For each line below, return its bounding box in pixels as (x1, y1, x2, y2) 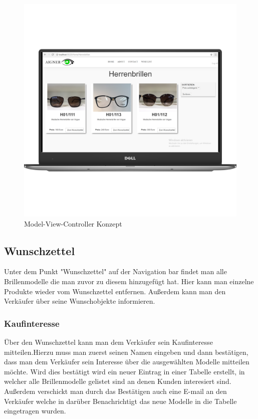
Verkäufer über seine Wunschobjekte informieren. (4, 296, 155, 306)
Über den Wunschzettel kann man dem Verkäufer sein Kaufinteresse (4, 336, 213, 347)
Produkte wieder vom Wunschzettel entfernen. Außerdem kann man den (4, 286, 226, 296)
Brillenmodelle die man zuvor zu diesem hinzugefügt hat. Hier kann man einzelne (4, 276, 254, 286)
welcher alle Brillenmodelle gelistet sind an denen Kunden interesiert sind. (4, 376, 231, 386)
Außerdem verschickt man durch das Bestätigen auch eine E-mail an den (4, 385, 227, 396)
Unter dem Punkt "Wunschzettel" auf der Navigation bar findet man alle (4, 266, 227, 277)
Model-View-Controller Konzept (24, 218, 122, 229)
